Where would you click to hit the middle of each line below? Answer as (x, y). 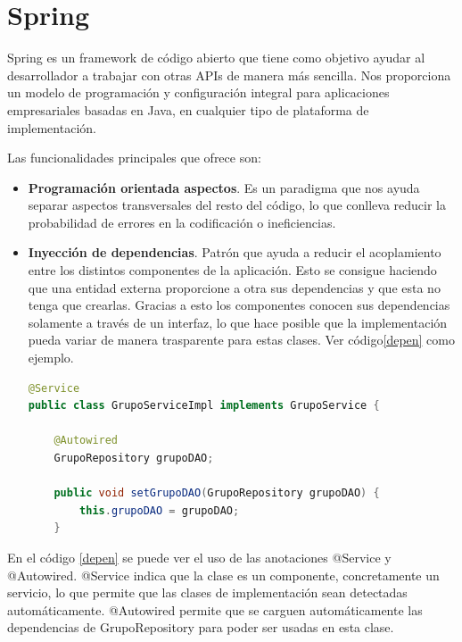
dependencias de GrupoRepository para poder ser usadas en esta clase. (201, 627)
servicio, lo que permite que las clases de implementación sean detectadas (207, 592)
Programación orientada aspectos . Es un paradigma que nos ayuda (224, 187)
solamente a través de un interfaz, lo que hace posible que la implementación (238, 322)
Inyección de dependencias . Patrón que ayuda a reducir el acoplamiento (235, 252)
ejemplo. (51, 358)
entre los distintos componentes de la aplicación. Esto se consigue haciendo (232, 270)
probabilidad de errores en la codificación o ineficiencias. (182, 222)
